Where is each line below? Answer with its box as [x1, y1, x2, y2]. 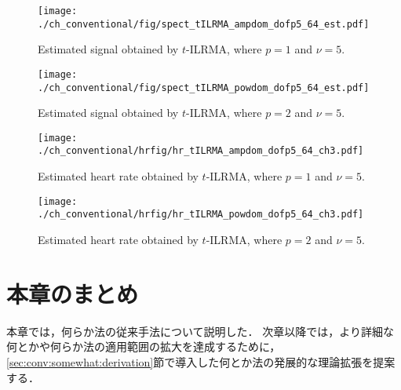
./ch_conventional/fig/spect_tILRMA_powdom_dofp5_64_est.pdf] [38, 82, 370, 93]
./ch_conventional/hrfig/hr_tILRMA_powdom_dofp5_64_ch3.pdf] [38, 209, 364, 221]
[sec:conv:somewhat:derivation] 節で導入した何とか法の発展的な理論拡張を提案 [6, 353, 396, 370]
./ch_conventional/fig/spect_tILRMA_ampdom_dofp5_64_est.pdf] [38, 18, 370, 30]
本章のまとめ [6, 277, 139, 309]
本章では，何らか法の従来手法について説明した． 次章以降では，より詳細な [6, 323, 394, 339]
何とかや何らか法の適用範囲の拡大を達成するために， [6, 338, 281, 355]
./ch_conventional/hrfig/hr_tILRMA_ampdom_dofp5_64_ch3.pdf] [38, 145, 364, 157]
